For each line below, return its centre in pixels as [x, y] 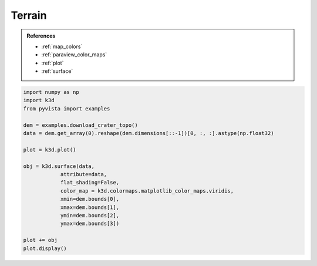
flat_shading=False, [90, 183]
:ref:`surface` [57, 71]
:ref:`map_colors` [62, 46]
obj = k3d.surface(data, [59, 166]
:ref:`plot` [53, 63]
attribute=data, [84, 174]
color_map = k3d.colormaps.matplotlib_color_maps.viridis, [147, 191]
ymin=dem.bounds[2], [90, 215]
